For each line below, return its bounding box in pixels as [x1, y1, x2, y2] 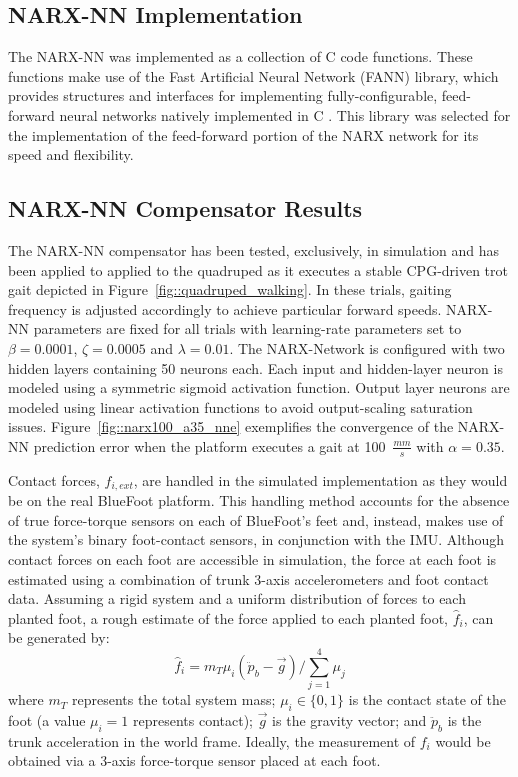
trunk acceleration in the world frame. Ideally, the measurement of [8, 730, 416, 751]
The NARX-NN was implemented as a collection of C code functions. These [8, 46, 473, 67]
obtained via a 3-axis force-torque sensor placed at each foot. [8, 750, 381, 771]
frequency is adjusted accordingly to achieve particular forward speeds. [8, 298, 442, 319]
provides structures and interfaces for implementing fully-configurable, [8, 85, 438, 106]
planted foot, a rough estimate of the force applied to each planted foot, [8, 607, 449, 628]
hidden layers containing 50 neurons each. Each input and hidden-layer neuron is [8, 357, 503, 378]
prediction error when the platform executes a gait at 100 [33, 435, 386, 456]
